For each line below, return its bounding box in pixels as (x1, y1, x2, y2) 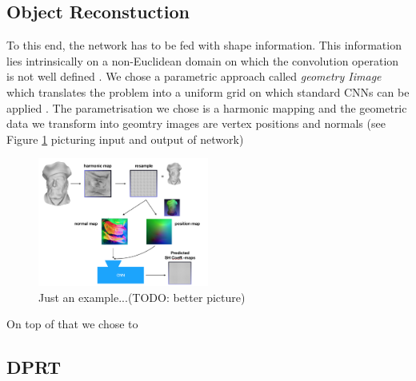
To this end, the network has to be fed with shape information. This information (6, 37, 402, 54)
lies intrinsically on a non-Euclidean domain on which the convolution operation (6, 52, 399, 69)
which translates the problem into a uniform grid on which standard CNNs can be (6, 83, 410, 100)
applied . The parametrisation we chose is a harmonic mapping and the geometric (6, 99, 407, 116)
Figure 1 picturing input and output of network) (6, 130, 244, 147)
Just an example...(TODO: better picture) (38, 288, 246, 305)
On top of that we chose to (6, 316, 138, 332)
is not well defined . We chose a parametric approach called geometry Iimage (6, 68, 382, 85)
